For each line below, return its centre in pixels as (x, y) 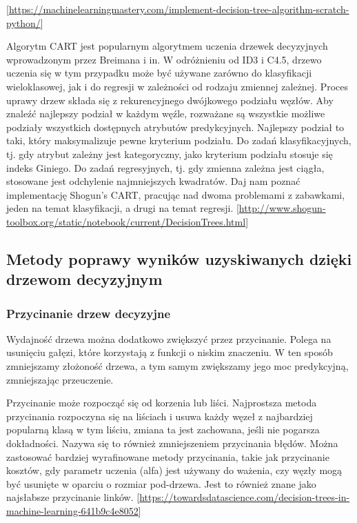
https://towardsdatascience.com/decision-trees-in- (245, 497)
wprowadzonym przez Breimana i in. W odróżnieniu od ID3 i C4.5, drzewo (164, 59)
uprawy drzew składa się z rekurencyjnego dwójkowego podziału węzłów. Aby (170, 100)
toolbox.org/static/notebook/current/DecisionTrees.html (126, 221)
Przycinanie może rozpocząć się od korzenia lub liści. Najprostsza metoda (162, 403)
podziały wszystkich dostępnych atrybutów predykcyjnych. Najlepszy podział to (175, 127)
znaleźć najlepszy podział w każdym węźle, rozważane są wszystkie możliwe (166, 114)
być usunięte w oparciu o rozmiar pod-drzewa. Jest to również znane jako (161, 483)
